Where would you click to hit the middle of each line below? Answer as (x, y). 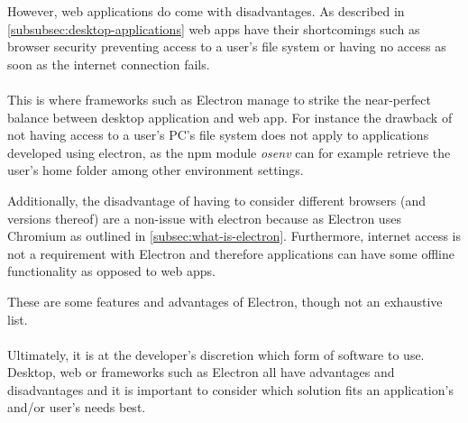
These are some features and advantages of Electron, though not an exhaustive (225, 301)
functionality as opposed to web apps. (111, 271)
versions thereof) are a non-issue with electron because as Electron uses (204, 218)
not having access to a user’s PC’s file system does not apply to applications (218, 135)
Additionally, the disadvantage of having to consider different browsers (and (217, 200)
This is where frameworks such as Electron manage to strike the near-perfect (219, 99)
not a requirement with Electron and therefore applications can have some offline (231, 253)
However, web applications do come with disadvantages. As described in (206, 11)
